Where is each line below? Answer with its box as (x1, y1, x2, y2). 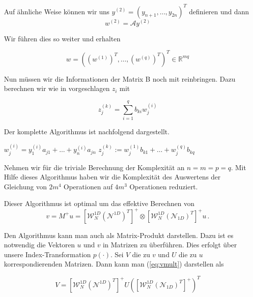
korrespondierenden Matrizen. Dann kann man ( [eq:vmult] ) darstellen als (4, 259, 224, 269)
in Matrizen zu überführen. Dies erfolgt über (103, 239, 237, 250)
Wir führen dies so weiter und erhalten (4, 33, 121, 43)
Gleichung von (4, 181, 47, 191)
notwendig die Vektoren (4, 239, 75, 250)
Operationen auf (63, 181, 113, 191)
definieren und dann (189, 6, 249, 16)
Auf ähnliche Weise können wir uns (4, 6, 110, 16)
